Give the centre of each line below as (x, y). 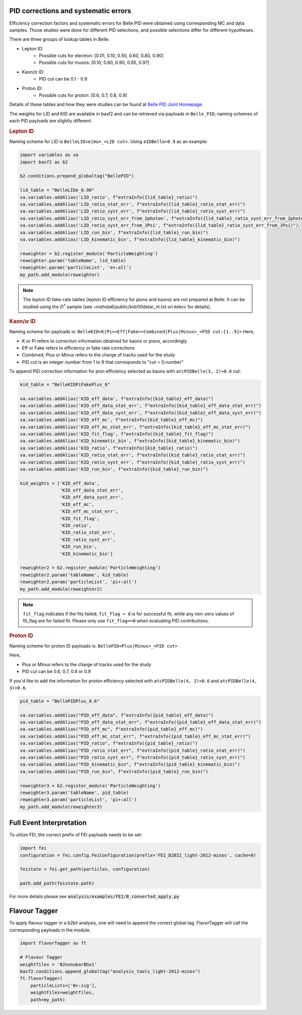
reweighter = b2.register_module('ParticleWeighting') (89, 253)
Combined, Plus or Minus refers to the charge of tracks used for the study (99, 355)
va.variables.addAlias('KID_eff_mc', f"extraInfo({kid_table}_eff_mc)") (111, 420)
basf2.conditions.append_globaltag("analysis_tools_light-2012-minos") (110, 971)
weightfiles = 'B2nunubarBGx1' (59, 964)
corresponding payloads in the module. (50, 930)
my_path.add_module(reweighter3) (61, 807)
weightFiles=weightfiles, (62, 993)
